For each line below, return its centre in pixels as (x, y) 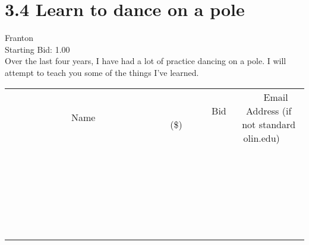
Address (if (269, 110)
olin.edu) (261, 138)
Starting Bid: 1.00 (37, 49)
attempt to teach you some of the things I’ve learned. (102, 72)
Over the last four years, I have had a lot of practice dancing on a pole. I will (146, 61)
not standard (269, 124)
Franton (19, 38)
